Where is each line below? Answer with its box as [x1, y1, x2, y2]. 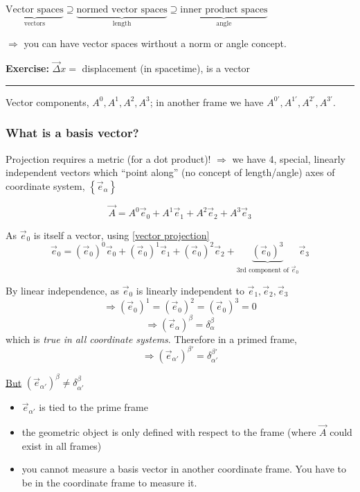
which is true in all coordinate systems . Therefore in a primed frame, [6, 331, 297, 346]
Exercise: [6, 61, 49, 76]
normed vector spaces [76, 5, 168, 15]
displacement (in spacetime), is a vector [82, 61, 251, 76]
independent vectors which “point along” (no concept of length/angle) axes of [6, 165, 335, 179]
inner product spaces [180, 5, 268, 15]
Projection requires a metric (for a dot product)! [6, 151, 211, 166]
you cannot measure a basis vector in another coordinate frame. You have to [21, 462, 347, 476]
